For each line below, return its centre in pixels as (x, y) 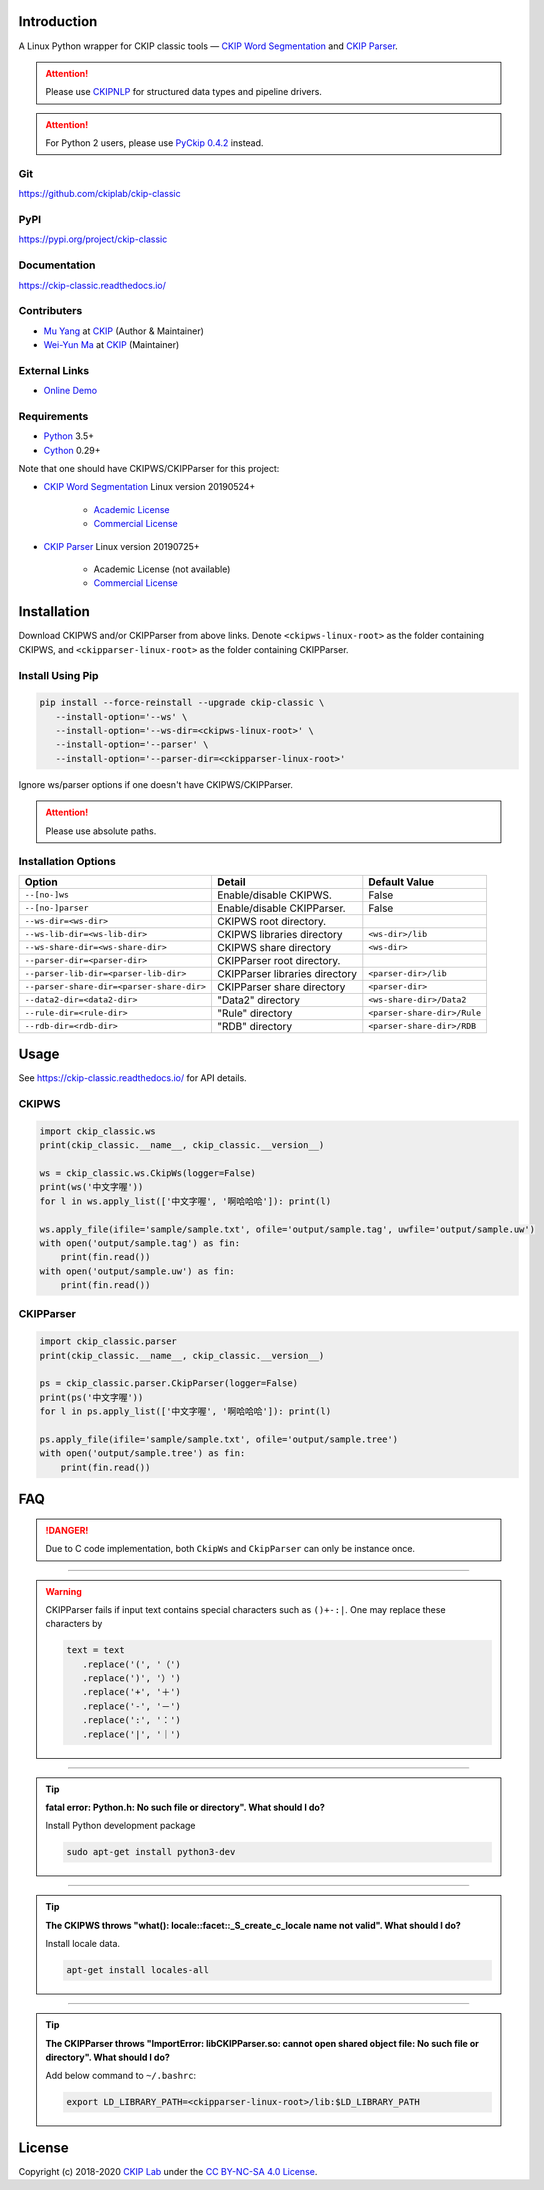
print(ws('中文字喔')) (91, 1187)
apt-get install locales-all (138, 1970)
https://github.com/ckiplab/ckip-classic (99, 194)
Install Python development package (120, 1826)
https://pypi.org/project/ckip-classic (93, 239)
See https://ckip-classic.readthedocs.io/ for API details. (132, 1078)
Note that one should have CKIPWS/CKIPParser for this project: (149, 469)
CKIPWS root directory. (271, 921)
